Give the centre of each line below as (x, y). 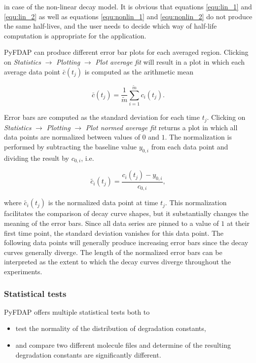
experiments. (23, 271)
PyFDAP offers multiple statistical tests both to (77, 311)
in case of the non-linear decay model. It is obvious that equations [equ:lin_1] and (128, 6)
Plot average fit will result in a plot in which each (170, 61)
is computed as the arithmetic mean (139, 71)
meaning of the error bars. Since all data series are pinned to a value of (111, 223)
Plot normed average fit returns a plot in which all (162, 127)
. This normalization (196, 202)
